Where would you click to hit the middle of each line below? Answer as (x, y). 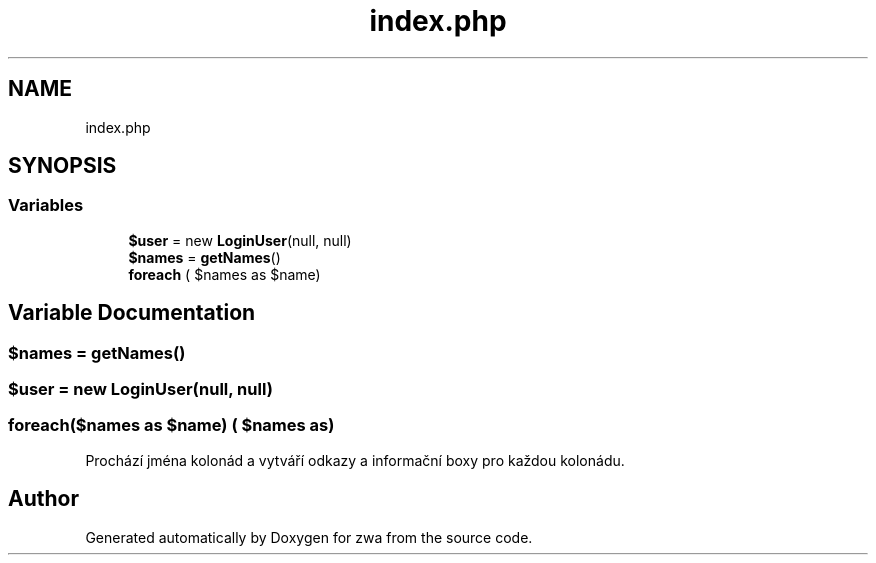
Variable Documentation (132, 313)
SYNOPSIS (62, 166)
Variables (46, 205)
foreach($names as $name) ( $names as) (171, 425)
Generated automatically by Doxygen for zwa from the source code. (309, 537)
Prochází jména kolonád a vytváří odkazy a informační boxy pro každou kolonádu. (355, 460)
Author (43, 499)
